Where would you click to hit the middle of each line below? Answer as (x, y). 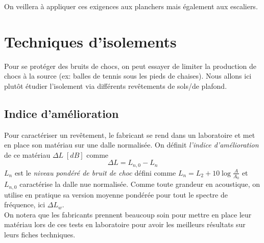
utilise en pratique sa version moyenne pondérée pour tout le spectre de (116, 194)
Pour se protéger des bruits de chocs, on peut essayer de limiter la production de (130, 66)
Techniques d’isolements (90, 41)
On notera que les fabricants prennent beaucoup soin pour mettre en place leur (128, 214)
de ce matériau (27, 154)
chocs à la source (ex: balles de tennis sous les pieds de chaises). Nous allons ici (128, 76)
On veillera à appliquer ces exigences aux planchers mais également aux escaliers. (131, 6)
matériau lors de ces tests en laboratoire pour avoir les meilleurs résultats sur (125, 224)
